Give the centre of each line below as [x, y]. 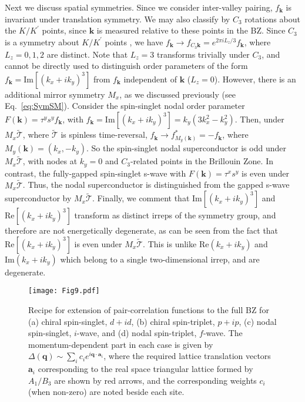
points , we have [134, 41]
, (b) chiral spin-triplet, [173, 321]
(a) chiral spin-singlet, [68, 321]
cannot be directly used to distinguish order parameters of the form [126, 66]
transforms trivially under [203, 54]
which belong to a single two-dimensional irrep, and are [160, 259]
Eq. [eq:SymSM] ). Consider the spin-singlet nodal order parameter [125, 106]
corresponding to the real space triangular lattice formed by [145, 369]
